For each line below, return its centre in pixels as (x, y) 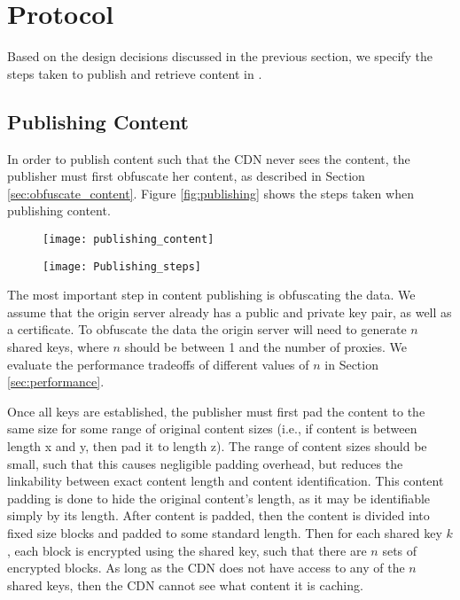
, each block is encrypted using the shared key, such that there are (187, 550)
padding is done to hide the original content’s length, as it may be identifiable (219, 498)
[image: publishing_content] (129, 239)
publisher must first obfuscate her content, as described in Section (186, 176)
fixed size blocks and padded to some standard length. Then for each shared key (225, 532)
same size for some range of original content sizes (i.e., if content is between (212, 429)
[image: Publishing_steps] (122, 266)
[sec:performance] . (56, 382)
